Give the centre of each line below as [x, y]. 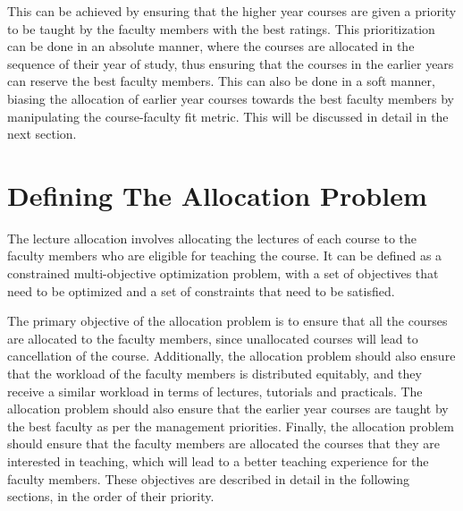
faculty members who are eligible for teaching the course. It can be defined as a [225, 255]
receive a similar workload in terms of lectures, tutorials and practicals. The [215, 391]
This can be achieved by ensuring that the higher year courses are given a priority [232, 11]
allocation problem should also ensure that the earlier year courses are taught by [228, 409]
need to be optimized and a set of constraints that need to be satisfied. [201, 290]
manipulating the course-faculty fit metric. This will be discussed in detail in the [228, 116]
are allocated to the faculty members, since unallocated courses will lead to [213, 338]
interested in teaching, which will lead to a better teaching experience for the [218, 461]
